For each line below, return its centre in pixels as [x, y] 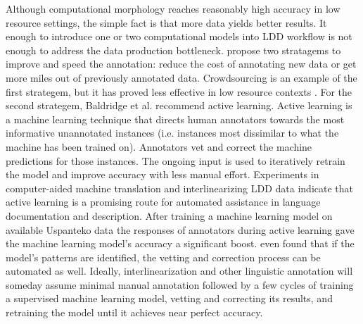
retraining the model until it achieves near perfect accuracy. [134, 312]
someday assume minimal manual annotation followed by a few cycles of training [180, 284]
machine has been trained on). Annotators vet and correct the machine [159, 146]
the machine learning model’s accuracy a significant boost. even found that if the [180, 243]
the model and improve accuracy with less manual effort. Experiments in [163, 174]
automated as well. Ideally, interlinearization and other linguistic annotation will [179, 271]
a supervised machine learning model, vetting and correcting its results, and [169, 298]
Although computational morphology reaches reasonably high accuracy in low [173, 8]
